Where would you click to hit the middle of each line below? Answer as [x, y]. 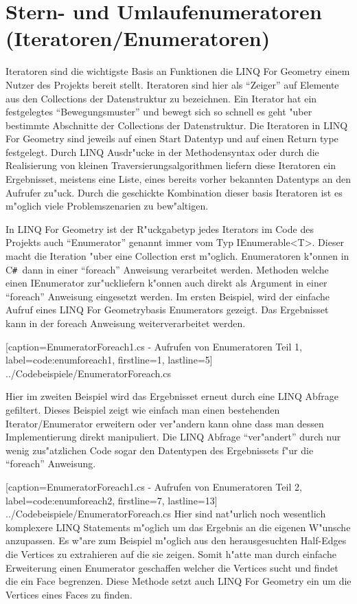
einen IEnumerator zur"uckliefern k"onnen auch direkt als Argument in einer [166, 283]
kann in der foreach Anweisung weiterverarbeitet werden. [126, 323]
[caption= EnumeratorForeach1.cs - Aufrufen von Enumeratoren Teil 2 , [154, 486]
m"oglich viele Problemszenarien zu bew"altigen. [107, 206]
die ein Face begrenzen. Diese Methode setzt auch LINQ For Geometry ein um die [178, 581]
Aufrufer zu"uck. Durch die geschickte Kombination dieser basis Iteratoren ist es [174, 192]
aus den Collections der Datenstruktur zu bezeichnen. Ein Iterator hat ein [161, 98]
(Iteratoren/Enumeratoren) [138, 38]
